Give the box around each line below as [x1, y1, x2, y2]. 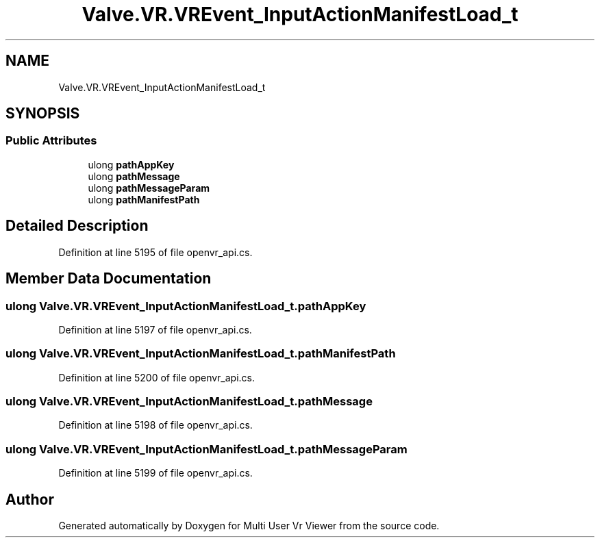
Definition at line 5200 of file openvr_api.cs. [58, 371, 255, 383]
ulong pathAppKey [88, 158, 175, 171]
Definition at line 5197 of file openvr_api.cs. [58, 323, 252, 336]
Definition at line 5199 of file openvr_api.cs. [58, 467, 253, 479]
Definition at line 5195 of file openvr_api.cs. [58, 246, 253, 258]
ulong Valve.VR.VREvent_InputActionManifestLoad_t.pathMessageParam [5, 442, 408, 456]
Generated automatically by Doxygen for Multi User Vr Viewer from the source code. [58, 519, 440, 531]
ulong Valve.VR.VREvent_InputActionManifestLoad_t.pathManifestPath [5, 346, 396, 361]
